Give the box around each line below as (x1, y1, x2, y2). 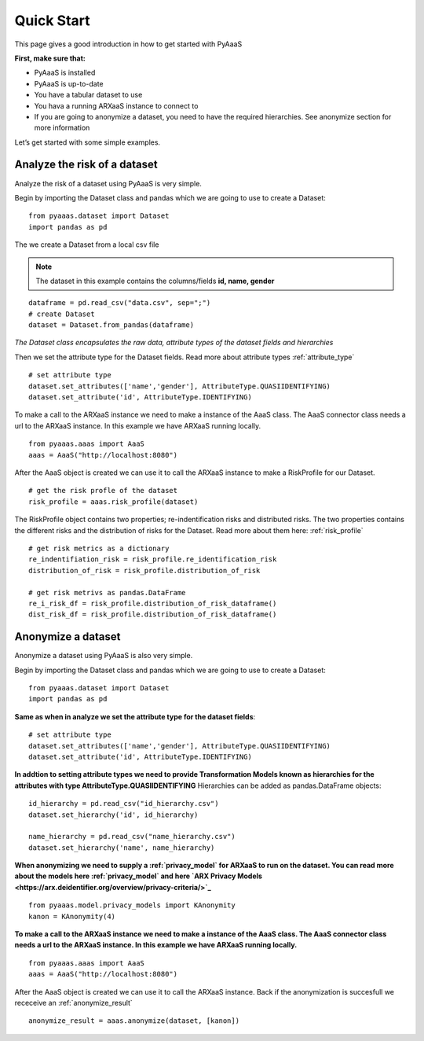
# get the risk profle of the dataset (28, 486, 178, 495)
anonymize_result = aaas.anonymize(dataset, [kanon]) (28, 1017, 239, 1025)
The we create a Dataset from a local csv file (14, 240, 159, 249)
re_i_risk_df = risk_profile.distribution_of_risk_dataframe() (28, 598, 277, 608)
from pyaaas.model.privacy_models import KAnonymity (28, 901, 236, 910)
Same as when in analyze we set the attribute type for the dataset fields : (14, 712, 256, 721)
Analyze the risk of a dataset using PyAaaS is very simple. (14, 178, 202, 188)
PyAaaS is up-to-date (34, 79, 104, 88)
